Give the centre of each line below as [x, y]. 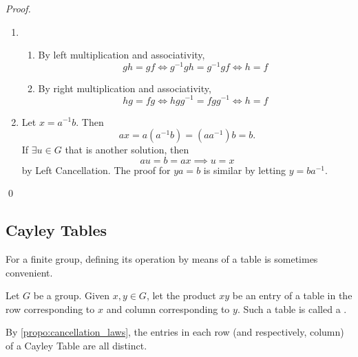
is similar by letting [245, 170]
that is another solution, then [127, 150]
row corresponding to [50, 309]
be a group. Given [71, 295]
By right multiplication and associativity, [125, 88]
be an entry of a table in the [292, 295]
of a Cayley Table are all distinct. [76, 346]
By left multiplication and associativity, [122, 55]
